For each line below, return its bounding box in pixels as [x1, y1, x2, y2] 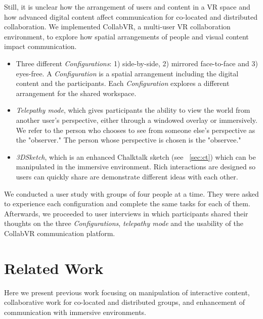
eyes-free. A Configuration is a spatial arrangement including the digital [16, 68, 239, 78]
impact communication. [4, 41, 77, 52]
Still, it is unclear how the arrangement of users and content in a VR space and [4, 2, 250, 12]
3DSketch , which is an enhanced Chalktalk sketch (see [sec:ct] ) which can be [16, 151, 256, 162]
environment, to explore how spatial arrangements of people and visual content [4, 31, 249, 41]
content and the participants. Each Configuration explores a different [16, 78, 230, 88]
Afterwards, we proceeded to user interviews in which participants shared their [4, 208, 248, 218]
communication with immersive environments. [4, 306, 146, 317]
